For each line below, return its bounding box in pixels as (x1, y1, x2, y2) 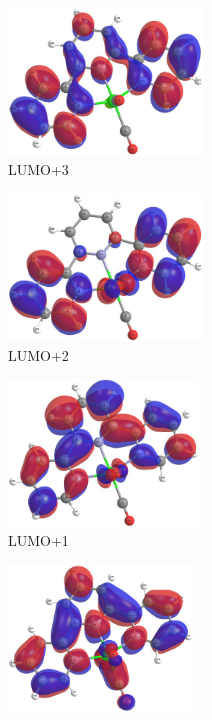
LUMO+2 (8, 344, 69, 365)
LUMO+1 (8, 530, 69, 551)
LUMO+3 (8, 158, 69, 179)
